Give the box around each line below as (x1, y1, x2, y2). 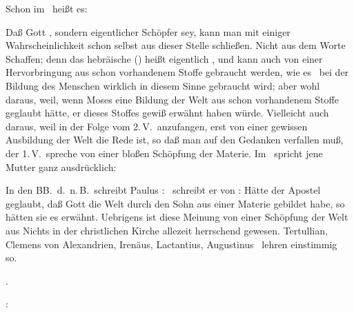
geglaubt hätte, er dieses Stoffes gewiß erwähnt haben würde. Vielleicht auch (6, 105, 329, 120)
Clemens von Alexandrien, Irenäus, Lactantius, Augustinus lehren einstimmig (6, 236, 337, 251)
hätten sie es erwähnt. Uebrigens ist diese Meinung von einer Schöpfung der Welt (6, 210, 348, 224)
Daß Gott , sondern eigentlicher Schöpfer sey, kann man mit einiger (6, 24, 291, 39)
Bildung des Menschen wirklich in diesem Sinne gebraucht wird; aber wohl (6, 78, 320, 92)
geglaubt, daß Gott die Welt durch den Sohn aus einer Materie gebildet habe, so (6, 196, 345, 210)
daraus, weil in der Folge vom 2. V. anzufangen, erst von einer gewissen (6, 119, 308, 133)
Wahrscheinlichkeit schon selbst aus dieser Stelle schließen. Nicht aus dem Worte (6, 38, 346, 52)
